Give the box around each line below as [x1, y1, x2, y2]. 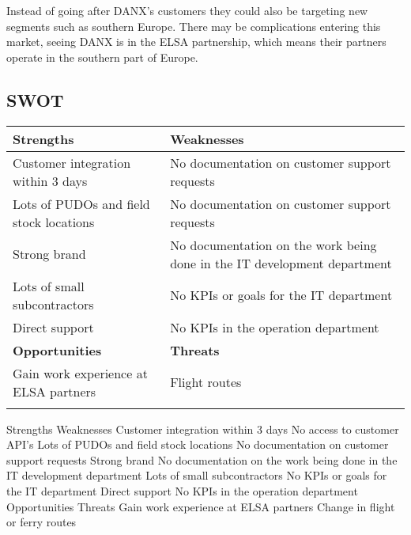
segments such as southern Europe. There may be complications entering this [6, 17, 381, 34]
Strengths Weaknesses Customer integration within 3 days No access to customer [6, 420, 399, 437]
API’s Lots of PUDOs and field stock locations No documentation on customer [6, 436, 389, 453]
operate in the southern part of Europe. [6, 48, 198, 65]
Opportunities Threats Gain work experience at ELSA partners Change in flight [6, 498, 395, 514]
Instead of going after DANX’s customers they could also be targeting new [6, 2, 368, 18]
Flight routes [170, 373, 242, 392]
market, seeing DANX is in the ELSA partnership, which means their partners [6, 33, 386, 50]
